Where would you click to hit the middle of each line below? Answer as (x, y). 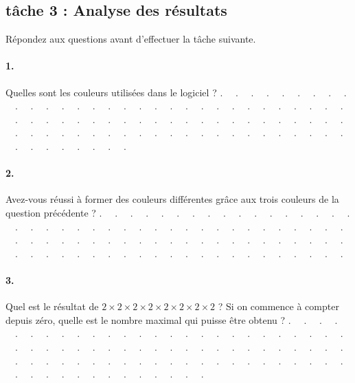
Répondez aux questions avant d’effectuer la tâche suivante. (131, 39)
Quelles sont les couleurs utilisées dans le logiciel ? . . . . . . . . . (176, 92)
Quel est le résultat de (52, 306)
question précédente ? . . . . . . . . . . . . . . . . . (178, 212)
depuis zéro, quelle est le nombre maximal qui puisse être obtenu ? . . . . (172, 319)
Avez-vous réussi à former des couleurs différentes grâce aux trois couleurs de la (172, 199)
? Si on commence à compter (278, 306)
